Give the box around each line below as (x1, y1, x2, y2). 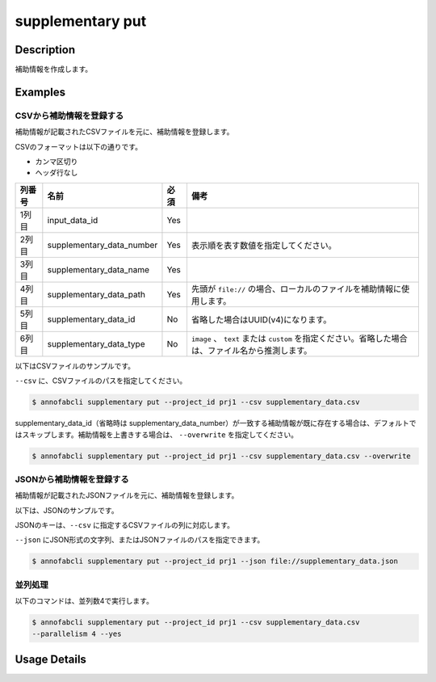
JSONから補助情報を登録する (15, 474, 129, 485)
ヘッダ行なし (35, 168, 78, 178)
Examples (15, 85, 66, 99)
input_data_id (47, 214, 99, 225)
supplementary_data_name (47, 263, 149, 275)
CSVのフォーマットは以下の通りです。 (15, 141, 143, 151)
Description (15, 43, 76, 57)
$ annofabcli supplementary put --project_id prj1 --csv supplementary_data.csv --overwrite (31, 451, 411, 461)
